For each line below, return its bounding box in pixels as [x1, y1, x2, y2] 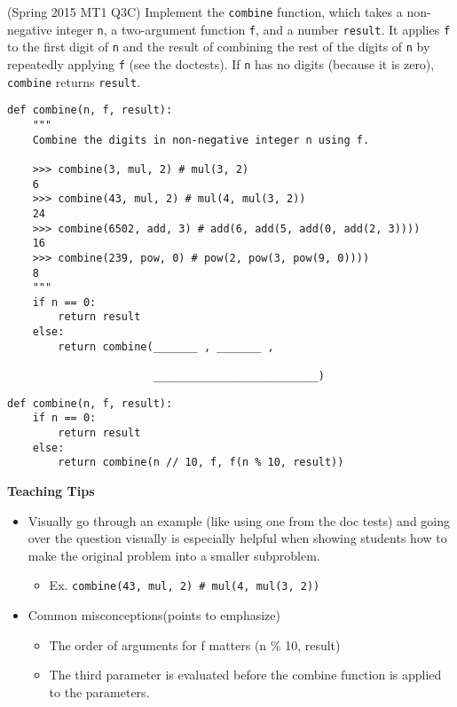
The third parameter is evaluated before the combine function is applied [49, 665, 442, 684]
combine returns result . [7, 72, 141, 90]
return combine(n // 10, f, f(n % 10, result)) [58, 456, 344, 469]
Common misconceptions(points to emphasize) [28, 606, 280, 625]
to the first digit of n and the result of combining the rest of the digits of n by [7, 37, 430, 56]
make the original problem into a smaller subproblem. [28, 546, 320, 564]
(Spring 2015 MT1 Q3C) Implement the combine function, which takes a [7, 3, 403, 20]
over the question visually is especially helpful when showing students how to [28, 529, 447, 547]
